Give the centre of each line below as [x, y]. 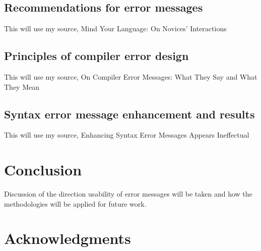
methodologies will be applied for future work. [75, 203]
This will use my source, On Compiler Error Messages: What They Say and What [131, 77]
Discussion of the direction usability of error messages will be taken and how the [128, 194]
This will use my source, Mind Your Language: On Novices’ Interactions [115, 28]
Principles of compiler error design [96, 56]
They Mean [22, 86]
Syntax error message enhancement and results [129, 114]
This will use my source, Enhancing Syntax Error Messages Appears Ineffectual [127, 135]
